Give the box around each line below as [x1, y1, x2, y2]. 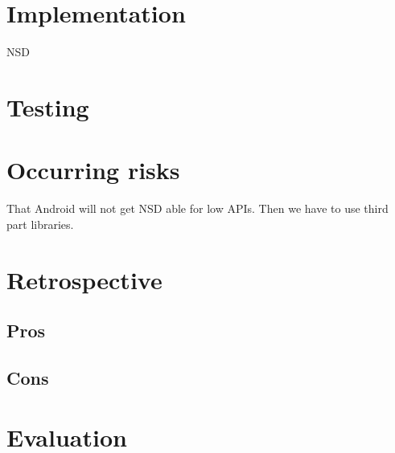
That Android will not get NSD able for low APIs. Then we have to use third [6, 200, 389, 217]
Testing [6, 90, 89, 123]
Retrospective [6, 263, 163, 296]
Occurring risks [6, 153, 180, 186]
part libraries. [6, 215, 74, 232]
